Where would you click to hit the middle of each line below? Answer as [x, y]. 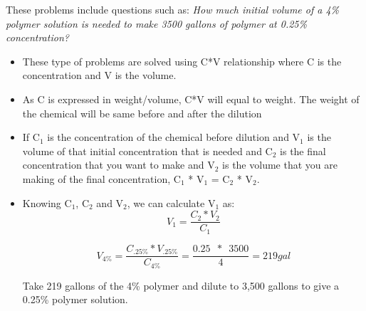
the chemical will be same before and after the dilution [142, 113]
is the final [303, 151]
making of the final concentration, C [101, 178]
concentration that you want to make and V [119, 165]
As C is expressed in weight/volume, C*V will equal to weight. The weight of [191, 99]
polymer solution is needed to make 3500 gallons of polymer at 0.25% [156, 23]
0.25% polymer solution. [75, 299]
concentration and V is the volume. [99, 75]
